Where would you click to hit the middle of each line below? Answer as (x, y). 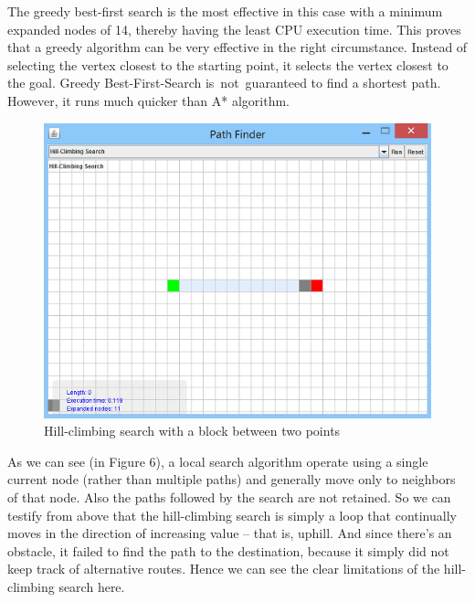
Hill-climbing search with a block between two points (192, 431)
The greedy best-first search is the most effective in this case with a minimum (225, 11)
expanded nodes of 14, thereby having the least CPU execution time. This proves (234, 29)
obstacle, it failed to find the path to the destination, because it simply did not (228, 550)
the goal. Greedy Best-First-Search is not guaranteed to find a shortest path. (224, 83)
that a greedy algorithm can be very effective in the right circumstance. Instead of (237, 47)
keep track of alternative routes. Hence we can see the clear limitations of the (224, 569)
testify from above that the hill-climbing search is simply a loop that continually (232, 515)
